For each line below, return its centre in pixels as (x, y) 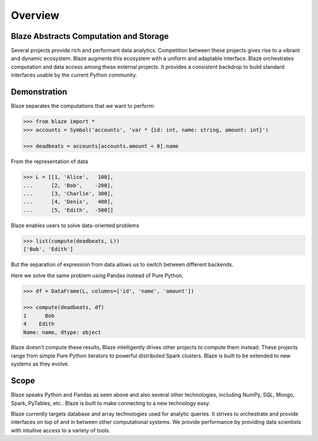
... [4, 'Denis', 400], (69, 202)
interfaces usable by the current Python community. (74, 75)
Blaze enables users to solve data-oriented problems (75, 225)
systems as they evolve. (40, 364)
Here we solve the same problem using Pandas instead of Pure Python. (97, 275)
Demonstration (39, 92)
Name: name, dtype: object (62, 332)
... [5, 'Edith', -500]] (69, 210)
